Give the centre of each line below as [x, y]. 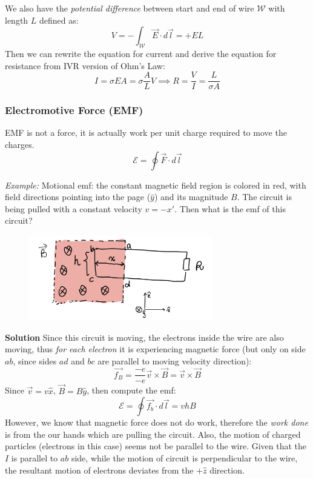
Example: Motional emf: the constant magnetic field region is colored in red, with [156, 185]
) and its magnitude [191, 197]
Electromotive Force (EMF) [74, 110]
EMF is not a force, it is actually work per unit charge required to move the [146, 132]
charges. [20, 145]
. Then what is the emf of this [230, 208]
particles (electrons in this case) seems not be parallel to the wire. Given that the [156, 446]
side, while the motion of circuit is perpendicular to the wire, [184, 458]
